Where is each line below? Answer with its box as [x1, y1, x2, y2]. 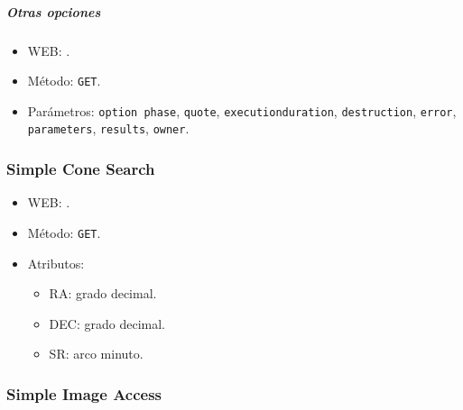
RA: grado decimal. [49, 284, 157, 303]
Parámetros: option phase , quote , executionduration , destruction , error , [27, 101, 457, 120]
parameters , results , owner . [27, 119, 190, 138]
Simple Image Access [6, 382, 162, 405]
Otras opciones [6, 2, 101, 21]
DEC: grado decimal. [49, 314, 165, 333]
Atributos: [27, 253, 85, 272]
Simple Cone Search [6, 158, 155, 180]
